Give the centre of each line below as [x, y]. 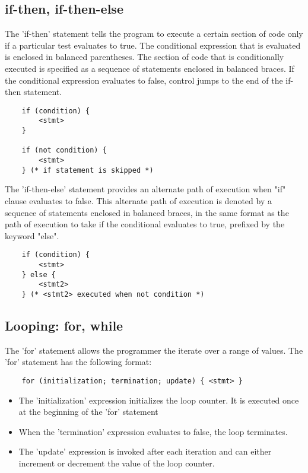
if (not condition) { [64, 150]
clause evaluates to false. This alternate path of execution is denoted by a [138, 200]
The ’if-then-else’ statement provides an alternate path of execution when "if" [145, 189]
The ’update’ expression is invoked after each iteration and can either [145, 451]
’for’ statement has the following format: [78, 362]
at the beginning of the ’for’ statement [88, 412]
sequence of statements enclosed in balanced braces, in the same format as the [147, 212]
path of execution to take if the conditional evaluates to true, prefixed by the [145, 224]
